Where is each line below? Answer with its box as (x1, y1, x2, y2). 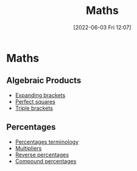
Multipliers (15, 144, 42, 152)
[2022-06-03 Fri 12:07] (73, 24, 132, 31)
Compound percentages (15, 157, 77, 164)
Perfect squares (15, 98, 56, 105)
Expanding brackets (15, 92, 66, 99)
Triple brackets (15, 104, 53, 112)
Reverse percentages (15, 151, 69, 158)
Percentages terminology (15, 138, 79, 146)
